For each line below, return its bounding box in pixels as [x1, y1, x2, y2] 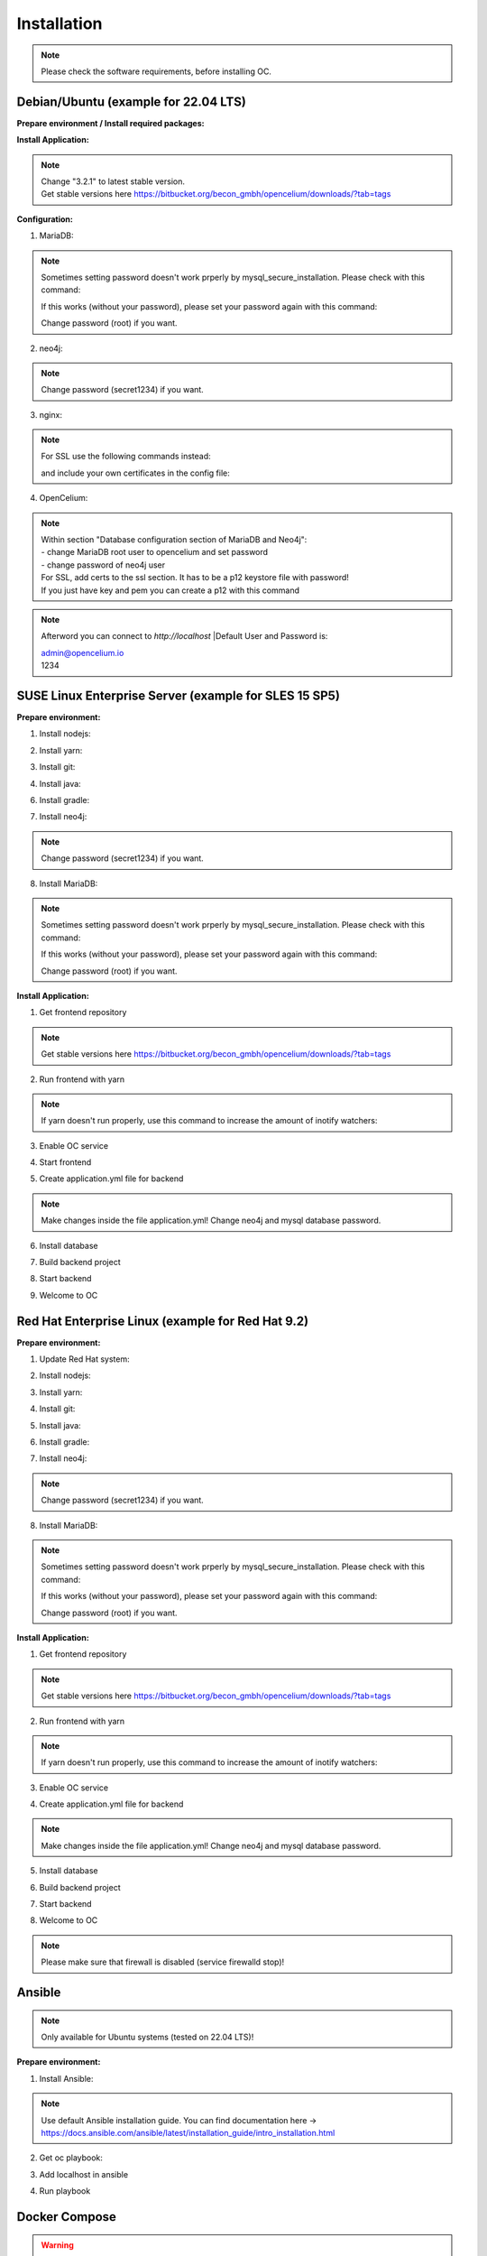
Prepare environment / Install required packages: [16, 117, 205, 128]
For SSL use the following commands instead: [41, 451, 211, 462]
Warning [41, 2239, 74, 2251]
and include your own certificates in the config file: [41, 467, 230, 478]
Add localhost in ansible [39, 2168, 129, 2179]
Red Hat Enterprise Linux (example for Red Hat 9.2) [16, 1313, 309, 1328]
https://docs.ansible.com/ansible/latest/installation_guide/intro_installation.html [41, 2127, 335, 2138]
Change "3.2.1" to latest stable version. [41, 176, 185, 187]
